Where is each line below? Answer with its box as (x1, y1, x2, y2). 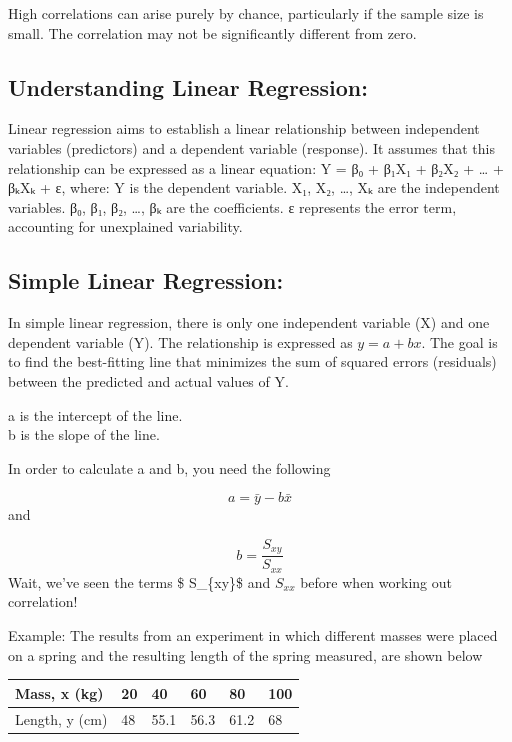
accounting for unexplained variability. (8, 216, 243, 237)
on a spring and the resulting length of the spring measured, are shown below (8, 644, 483, 665)
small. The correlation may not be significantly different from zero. (8, 22, 417, 43)
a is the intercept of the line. (8, 404, 183, 425)
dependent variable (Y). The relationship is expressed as (8, 331, 353, 352)
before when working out (300, 571, 452, 592)
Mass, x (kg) (15, 682, 104, 703)
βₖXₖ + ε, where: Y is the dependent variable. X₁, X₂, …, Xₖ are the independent (8, 177, 500, 198)
